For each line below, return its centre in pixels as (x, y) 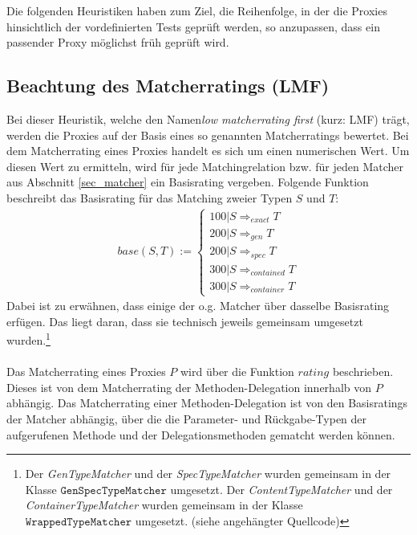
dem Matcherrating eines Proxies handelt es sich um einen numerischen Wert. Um (208, 151)
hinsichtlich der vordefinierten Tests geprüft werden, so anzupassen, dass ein (193, 26)
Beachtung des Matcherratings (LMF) (168, 86)
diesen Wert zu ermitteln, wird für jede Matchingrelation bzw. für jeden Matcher (205, 166)
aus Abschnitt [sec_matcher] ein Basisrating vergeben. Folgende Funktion (188, 182)
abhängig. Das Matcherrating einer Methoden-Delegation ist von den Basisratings (207, 403)
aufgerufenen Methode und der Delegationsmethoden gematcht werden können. (201, 434)
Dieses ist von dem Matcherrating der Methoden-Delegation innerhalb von (189, 387)
